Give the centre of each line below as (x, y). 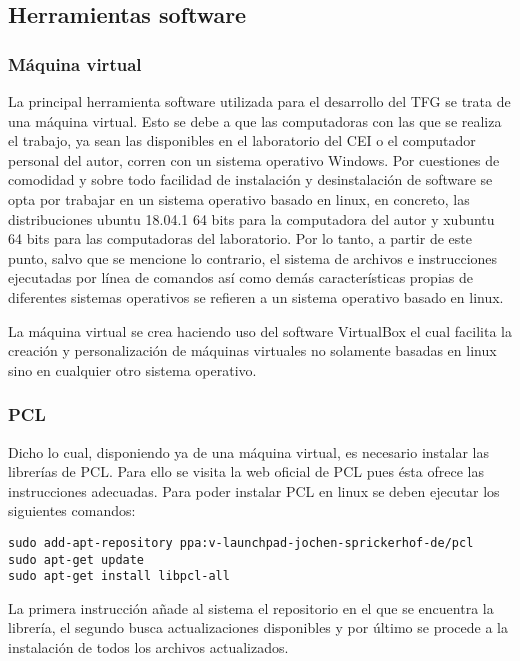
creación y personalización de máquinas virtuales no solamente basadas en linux (252, 350)
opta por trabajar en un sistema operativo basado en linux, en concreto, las (239, 198)
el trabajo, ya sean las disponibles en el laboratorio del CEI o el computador (242, 140)
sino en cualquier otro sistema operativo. (132, 369)
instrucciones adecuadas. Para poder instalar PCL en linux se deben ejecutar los (254, 490)
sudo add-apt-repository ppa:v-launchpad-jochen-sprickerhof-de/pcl (241, 542)
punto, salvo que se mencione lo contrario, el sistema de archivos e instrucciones (253, 257)
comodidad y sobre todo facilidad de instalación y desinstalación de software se (250, 179)
